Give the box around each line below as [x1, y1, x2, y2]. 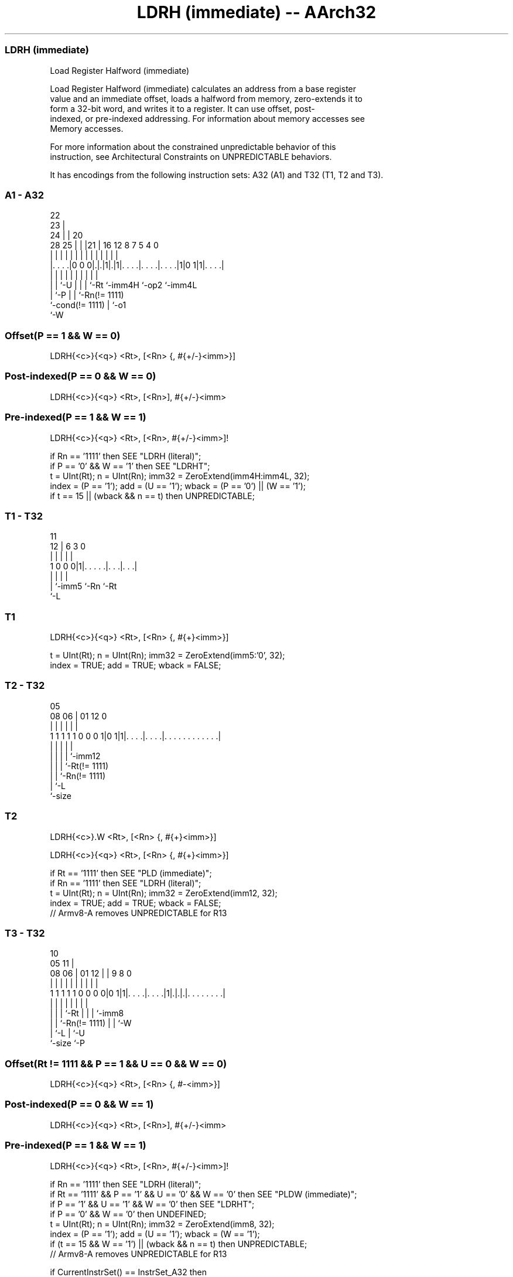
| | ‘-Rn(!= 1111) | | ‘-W [50, 1018, 132, 1029]
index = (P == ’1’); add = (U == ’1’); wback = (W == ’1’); [50, 1228, 260, 1239]
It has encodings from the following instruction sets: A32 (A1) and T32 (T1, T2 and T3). [50, 169, 384, 180]
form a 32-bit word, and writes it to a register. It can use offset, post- [50, 103, 315, 114]
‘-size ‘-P [50, 1038, 85, 1049]
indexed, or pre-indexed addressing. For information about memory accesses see [50, 113, 365, 124]
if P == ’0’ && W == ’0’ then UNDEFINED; [50, 1208, 207, 1219]
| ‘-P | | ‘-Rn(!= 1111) [50, 290, 124, 301]
